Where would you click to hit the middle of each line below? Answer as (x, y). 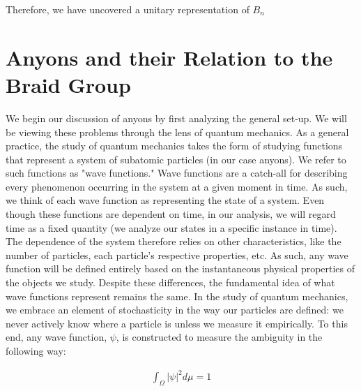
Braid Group (68, 84)
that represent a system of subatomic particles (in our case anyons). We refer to (176, 159)
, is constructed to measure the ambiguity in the (219, 337)
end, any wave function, (56, 337)
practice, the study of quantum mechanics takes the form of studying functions (174, 146)
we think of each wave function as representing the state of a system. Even (165, 200)
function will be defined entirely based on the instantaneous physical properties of (180, 268)
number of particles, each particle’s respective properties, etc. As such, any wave (177, 254)
